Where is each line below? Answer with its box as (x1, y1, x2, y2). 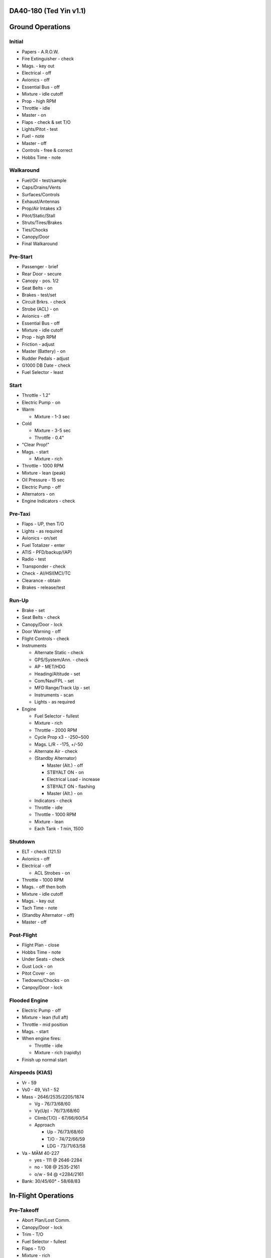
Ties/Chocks (22, 226, 48, 232)
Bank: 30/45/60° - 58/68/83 (22, 1178, 80, 1185)
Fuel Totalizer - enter (22, 542, 65, 548)
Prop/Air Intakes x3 (22, 205, 62, 211)
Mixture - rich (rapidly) (34, 1050, 81, 1056)
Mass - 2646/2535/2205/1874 (22, 1093, 85, 1099)
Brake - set (22, 607, 45, 613)
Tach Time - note (22, 905, 58, 911)
